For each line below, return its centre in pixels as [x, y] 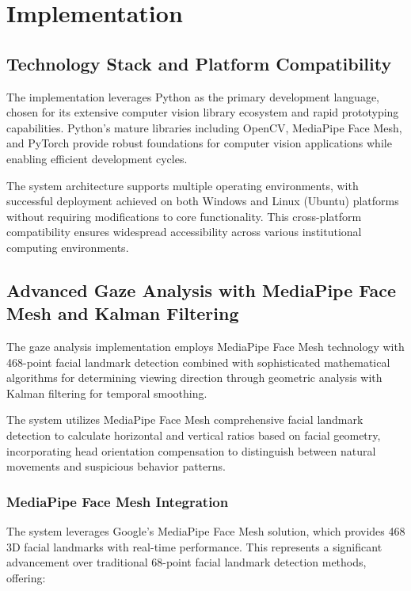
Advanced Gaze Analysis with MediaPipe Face [202, 290]
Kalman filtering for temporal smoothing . [107, 393]
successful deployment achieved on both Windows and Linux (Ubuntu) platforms [203, 201]
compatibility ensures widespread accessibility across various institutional [184, 232]
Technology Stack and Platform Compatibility [199, 63]
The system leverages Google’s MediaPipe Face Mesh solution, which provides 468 [206, 531]
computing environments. [68, 247]
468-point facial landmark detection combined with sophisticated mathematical [198, 362]
